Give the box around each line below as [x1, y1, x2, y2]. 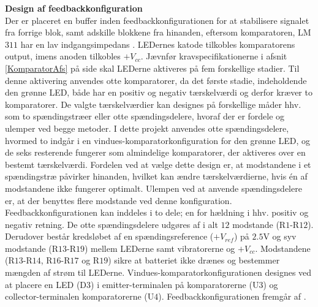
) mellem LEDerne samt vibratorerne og [84, 241, 235, 254]
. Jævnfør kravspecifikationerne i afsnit [140, 50, 287, 63]
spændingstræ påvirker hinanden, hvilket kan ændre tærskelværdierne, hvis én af [5, 170, 308, 183]
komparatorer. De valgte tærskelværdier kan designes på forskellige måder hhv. [5, 97, 301, 110]
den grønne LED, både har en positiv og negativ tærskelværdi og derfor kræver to [5, 86, 312, 99]
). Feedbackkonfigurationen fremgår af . [158, 290, 306, 303]
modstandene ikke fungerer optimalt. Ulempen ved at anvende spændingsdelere [5, 181, 302, 194]
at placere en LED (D [5, 278, 87, 290]
